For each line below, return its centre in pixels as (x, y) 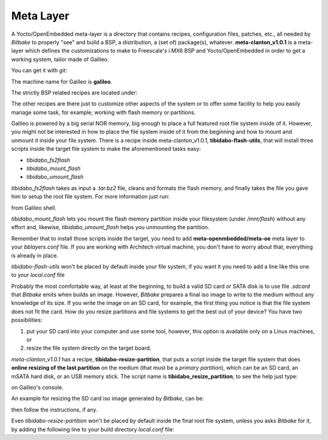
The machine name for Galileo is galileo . (62, 81)
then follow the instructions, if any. (54, 410)
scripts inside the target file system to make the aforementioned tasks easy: (106, 149)
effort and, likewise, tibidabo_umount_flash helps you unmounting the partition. (110, 227)
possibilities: (27, 320)
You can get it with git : (39, 70)
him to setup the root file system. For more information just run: (90, 196)
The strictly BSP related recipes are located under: (74, 92)
